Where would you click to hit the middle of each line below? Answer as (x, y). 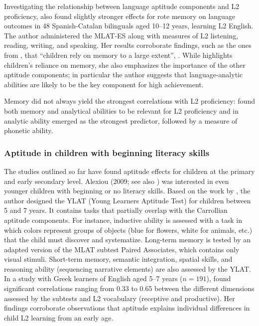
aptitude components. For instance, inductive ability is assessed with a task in (123, 220)
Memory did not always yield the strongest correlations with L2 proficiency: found (129, 101)
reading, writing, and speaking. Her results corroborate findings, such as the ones (128, 45)
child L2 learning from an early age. (59, 317)
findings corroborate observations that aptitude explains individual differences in (127, 308)
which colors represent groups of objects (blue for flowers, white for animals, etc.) (128, 230)
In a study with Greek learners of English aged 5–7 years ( (93, 278)
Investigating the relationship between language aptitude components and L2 (122, 6)
